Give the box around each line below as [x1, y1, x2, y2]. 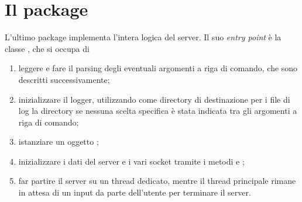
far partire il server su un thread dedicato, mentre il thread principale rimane [18, 175, 296, 187]
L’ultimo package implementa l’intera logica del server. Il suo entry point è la [5, 31, 282, 43]
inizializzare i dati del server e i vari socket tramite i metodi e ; [18, 155, 245, 167]
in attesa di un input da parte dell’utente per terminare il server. [18, 186, 251, 198]
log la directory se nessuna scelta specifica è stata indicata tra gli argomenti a [18, 105, 297, 117]
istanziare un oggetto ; [18, 135, 99, 148]
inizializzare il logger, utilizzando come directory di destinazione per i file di [18, 93, 290, 105]
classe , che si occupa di [5, 42, 90, 54]
